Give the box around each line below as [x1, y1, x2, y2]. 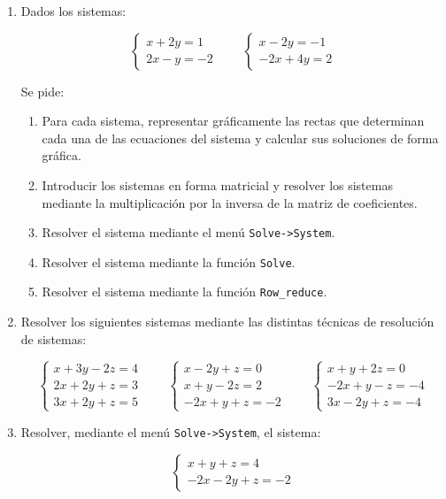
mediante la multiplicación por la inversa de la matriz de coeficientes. [42, 193, 418, 211]
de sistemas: [20, 329, 87, 348]
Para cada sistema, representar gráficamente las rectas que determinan [42, 111, 425, 130]
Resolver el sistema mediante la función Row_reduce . [42, 282, 327, 301]
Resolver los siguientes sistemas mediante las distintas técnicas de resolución [20, 312, 434, 331]
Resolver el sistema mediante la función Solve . [42, 252, 296, 271]
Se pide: [20, 81, 65, 100]
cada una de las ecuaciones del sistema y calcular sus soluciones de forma [42, 128, 439, 147]
